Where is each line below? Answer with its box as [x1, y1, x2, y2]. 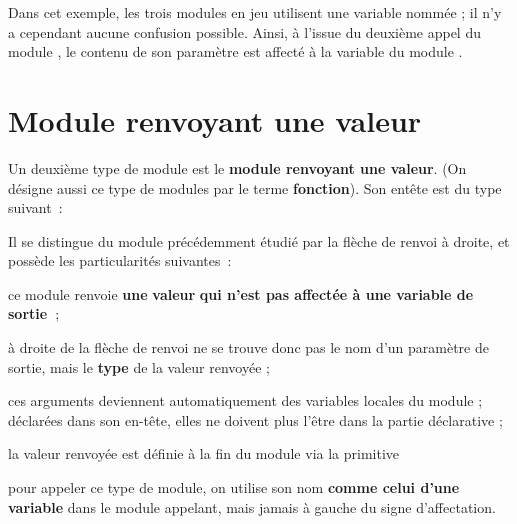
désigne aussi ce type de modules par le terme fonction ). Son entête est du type [8, 177, 502, 198]
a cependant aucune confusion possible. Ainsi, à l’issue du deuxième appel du [8, 21, 481, 42]
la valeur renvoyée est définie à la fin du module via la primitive [8, 443, 400, 464]
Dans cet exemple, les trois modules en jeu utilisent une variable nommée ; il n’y [8, 2, 502, 22]
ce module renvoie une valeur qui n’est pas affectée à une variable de [8, 283, 474, 304]
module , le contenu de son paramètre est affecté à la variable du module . [8, 41, 463, 62]
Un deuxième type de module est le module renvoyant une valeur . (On [8, 157, 467, 178]
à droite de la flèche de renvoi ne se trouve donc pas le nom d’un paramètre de [8, 337, 489, 358]
